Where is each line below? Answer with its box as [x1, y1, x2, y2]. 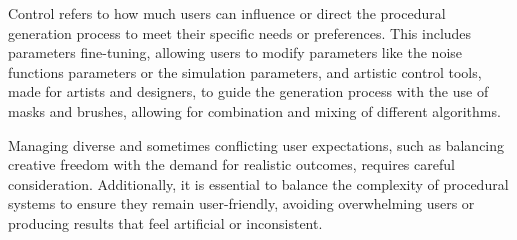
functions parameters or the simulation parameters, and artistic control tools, [8, 61, 482, 82]
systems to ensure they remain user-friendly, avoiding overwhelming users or [8, 193, 475, 214]
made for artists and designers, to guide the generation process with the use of [8, 81, 489, 102]
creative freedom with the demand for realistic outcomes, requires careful [8, 154, 455, 175]
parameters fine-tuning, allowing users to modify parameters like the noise [8, 42, 463, 63]
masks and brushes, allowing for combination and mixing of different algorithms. [8, 100, 501, 121]
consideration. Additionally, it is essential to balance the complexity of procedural [8, 173, 509, 194]
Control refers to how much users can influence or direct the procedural [8, 3, 446, 23]
